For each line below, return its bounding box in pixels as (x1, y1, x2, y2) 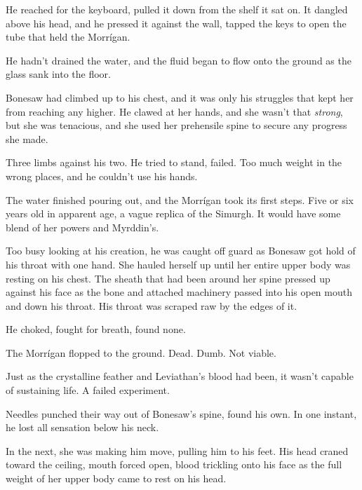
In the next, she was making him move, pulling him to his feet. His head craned (6, 443, 349, 458)
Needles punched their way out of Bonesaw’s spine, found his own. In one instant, (6, 406, 357, 421)
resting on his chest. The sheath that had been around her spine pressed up (6, 271, 330, 285)
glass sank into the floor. (6, 67, 111, 81)
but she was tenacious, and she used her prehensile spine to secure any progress (6, 118, 347, 132)
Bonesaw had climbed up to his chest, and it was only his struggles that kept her (6, 90, 354, 104)
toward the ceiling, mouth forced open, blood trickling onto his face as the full (6, 457, 342, 472)
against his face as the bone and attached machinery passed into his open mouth (6, 285, 352, 299)
